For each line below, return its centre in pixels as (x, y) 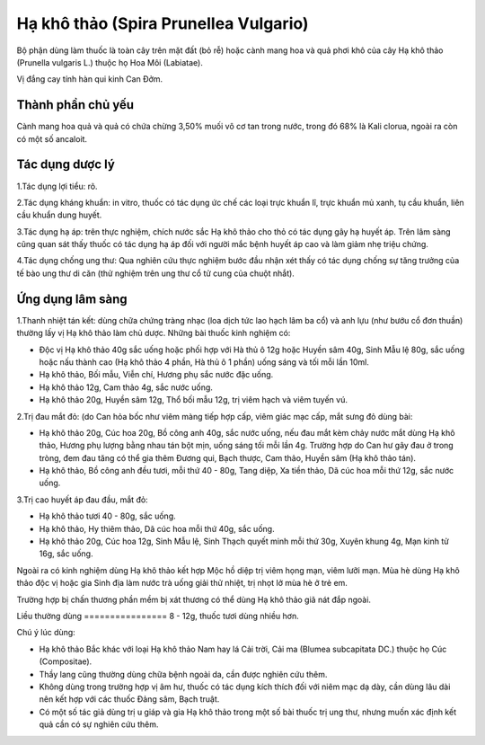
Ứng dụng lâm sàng (72, 299)
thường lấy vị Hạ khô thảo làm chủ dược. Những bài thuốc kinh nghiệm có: (154, 333)
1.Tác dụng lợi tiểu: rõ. (57, 186)
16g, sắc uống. (66, 554)
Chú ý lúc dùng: (46, 633)
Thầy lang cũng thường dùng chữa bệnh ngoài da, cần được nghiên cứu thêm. (183, 674)
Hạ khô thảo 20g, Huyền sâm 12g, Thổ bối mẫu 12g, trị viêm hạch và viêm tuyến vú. (193, 400)
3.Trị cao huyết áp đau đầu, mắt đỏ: (82, 500)
